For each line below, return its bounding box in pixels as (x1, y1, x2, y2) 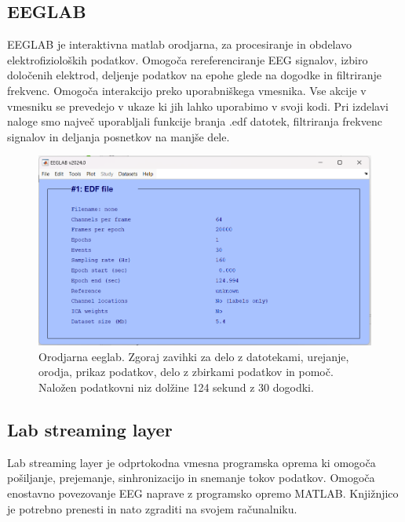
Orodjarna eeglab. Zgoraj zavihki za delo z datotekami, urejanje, (38, 348, 349, 364)
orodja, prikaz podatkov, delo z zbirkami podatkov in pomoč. (38, 363, 334, 380)
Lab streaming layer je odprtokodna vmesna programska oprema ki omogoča (7, 454, 376, 470)
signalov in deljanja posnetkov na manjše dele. (7, 128, 230, 144)
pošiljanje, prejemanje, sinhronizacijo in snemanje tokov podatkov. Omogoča (7, 469, 375, 486)
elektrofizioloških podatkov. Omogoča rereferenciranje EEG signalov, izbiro (7, 51, 368, 68)
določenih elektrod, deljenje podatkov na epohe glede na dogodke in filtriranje (7, 67, 381, 83)
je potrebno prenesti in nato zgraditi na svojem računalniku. (7, 500, 297, 517)
